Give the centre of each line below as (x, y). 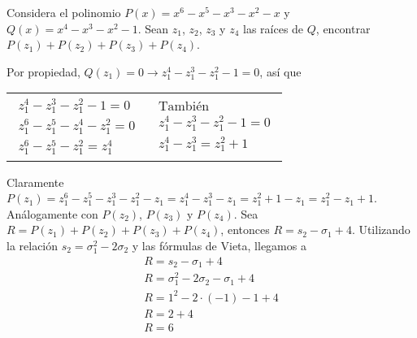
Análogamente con (52, 213)
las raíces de (274, 28)
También (184, 106)
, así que (280, 71)
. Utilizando (381, 230)
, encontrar (343, 28)
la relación (33, 246)
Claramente (35, 182)
